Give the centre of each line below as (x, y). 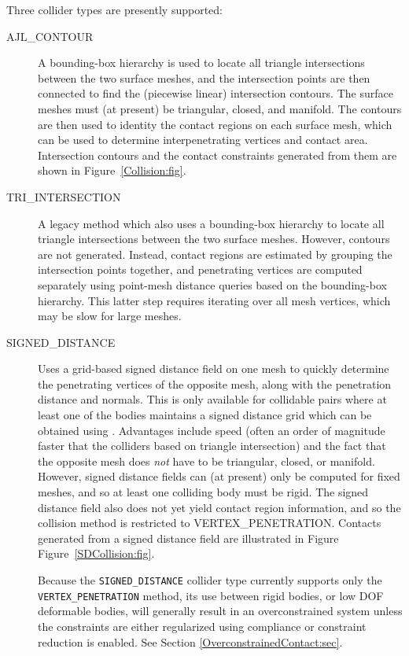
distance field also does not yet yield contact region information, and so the (219, 507)
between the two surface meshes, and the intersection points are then (204, 77)
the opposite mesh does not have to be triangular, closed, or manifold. (206, 461)
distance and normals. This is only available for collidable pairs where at (212, 399)
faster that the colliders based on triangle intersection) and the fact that (212, 446)
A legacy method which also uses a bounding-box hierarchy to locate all (211, 223)
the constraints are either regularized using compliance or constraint (202, 626)
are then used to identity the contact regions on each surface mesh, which (215, 124)
